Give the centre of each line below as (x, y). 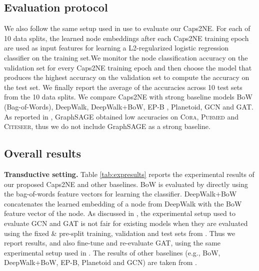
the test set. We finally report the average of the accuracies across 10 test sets (123, 87)
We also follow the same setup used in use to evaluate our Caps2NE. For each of (127, 28)
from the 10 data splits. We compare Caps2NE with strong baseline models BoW (128, 97)
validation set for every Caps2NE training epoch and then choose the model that (128, 67)
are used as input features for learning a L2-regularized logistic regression (116, 48)
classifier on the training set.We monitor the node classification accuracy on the (126, 57)
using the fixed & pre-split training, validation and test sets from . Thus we (120, 233)
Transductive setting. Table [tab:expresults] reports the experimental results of (129, 174)
